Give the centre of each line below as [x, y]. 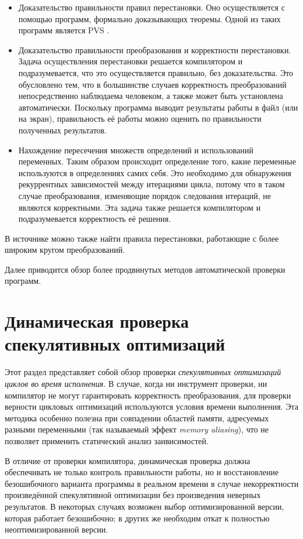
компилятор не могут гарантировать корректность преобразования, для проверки [148, 395]
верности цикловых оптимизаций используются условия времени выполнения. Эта [152, 406]
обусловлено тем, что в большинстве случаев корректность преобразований [152, 84]
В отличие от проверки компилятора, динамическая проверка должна [128, 460]
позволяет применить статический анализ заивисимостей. [107, 440]
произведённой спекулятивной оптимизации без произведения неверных [133, 495]
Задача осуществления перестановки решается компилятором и [130, 61]
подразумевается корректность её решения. [95, 219]
